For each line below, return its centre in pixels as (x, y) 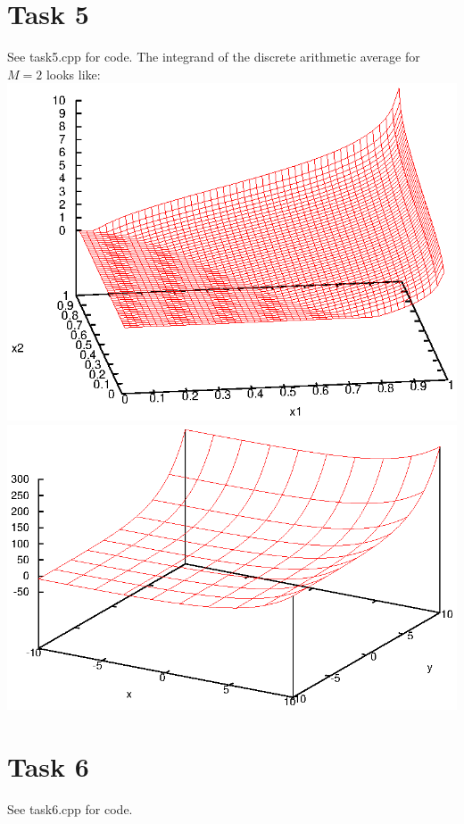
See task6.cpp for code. (70, 808)
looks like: (73, 74)
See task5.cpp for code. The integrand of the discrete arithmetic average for (214, 57)
